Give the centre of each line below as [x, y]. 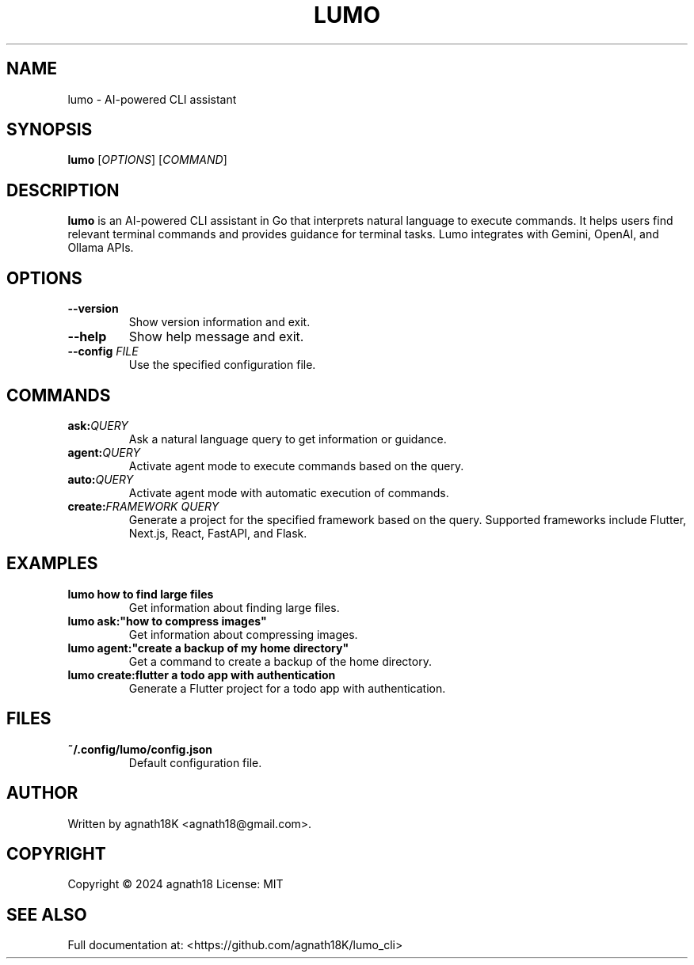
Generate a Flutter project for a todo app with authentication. [287, 688]
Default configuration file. [195, 762]
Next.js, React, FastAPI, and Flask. [218, 533]
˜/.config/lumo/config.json [140, 749]
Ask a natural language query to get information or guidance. [288, 439]
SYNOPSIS [50, 130]
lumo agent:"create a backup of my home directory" [208, 648]
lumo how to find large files [141, 594]
